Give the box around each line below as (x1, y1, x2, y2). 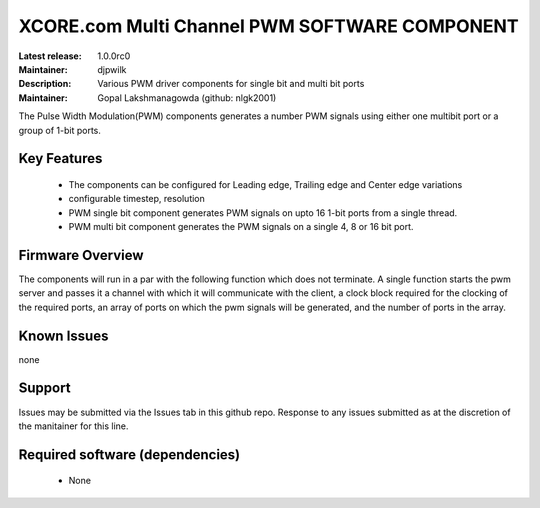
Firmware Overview (18, 246, 144, 264)
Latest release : (18, 50, 82, 62)
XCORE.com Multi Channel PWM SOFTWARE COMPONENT (18, 15, 519, 37)
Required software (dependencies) (18, 446, 241, 463)
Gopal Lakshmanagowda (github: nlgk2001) (97, 91, 277, 104)
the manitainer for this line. (18, 420, 129, 432)
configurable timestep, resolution (68, 193, 205, 205)
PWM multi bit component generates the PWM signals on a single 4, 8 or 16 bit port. (68, 221, 414, 233)
